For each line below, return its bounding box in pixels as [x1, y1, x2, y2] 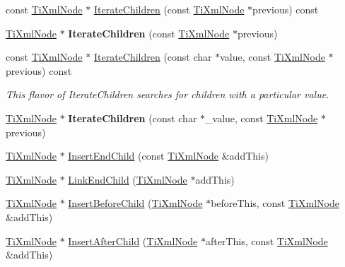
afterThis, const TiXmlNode [205, 233, 328, 248]
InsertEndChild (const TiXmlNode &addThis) [68, 148, 269, 163]
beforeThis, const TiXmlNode [211, 196, 339, 210]
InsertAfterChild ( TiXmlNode [68, 233, 198, 248]
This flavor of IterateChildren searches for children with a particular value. [6, 87, 329, 102]
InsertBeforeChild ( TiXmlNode [68, 196, 203, 210]
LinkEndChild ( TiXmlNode [68, 172, 187, 186]
